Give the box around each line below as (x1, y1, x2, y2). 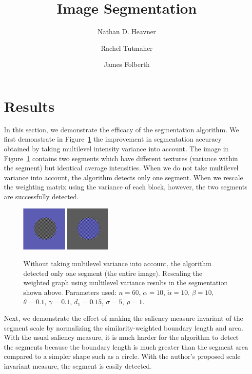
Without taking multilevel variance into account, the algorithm (23, 258, 212, 268)
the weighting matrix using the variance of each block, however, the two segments (4, 182, 248, 192)
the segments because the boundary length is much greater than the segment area (4, 341, 248, 352)
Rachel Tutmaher (100, 42, 153, 53)
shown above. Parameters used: (23, 287, 117, 297)
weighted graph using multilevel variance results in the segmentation (23, 277, 228, 288)
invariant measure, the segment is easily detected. (4, 360, 152, 371)
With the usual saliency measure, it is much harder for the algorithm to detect (4, 332, 239, 342)
